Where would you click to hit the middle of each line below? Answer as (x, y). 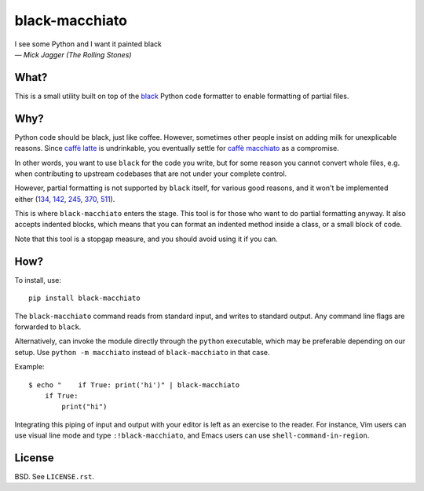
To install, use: (38, 280)
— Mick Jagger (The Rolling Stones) (73, 54)
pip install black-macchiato (84, 298)
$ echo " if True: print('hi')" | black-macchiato (134, 385)
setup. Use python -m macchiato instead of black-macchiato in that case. (142, 352)
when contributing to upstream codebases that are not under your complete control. (151, 174)
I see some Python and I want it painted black (88, 44)
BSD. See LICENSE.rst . (54, 476)
